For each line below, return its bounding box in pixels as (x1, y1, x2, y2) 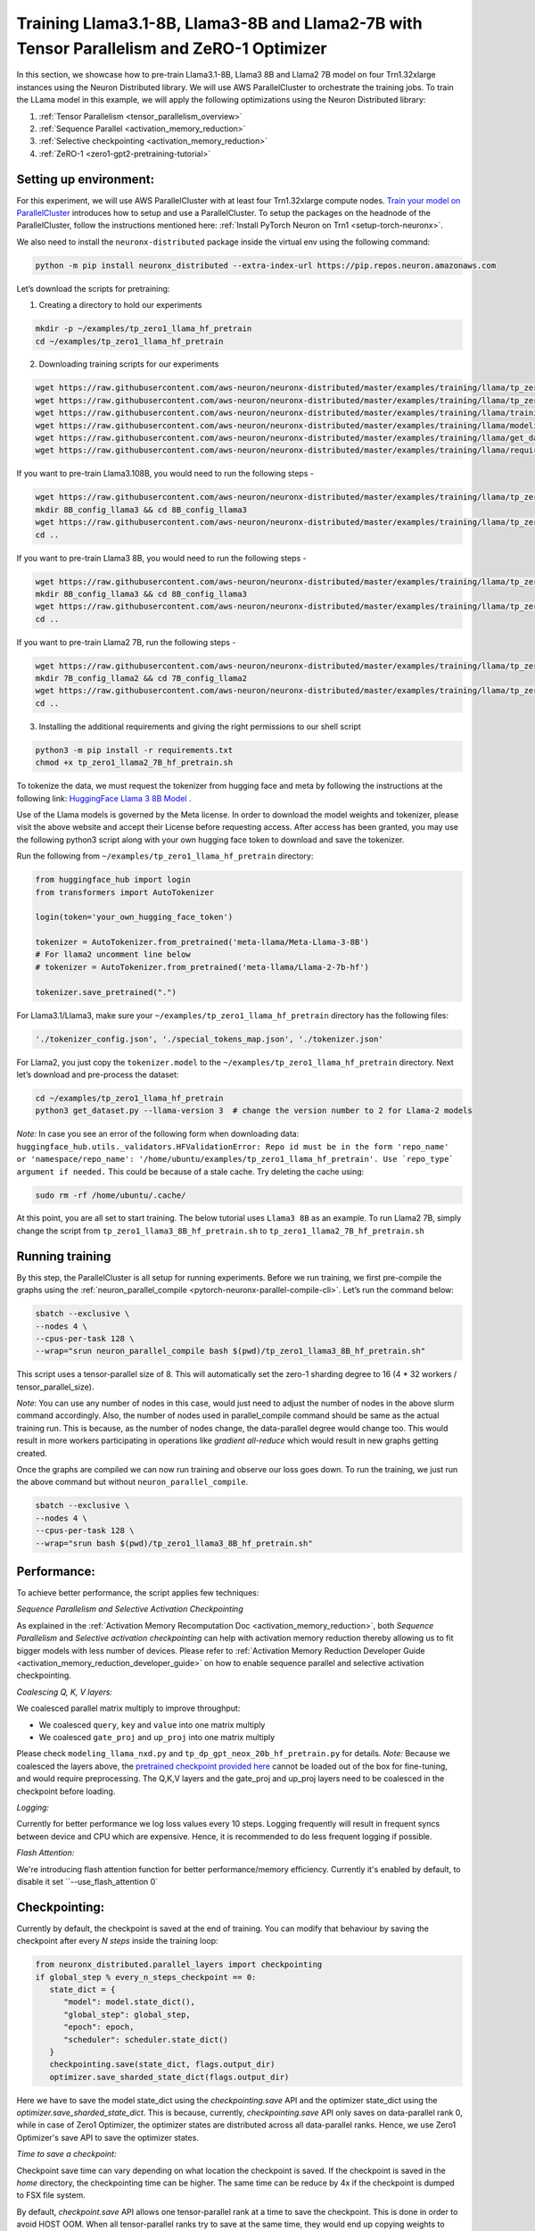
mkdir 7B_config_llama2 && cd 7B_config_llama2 (35, 674, 247, 684)
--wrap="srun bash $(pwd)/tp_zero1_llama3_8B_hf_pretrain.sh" (35, 1538, 313, 1548)
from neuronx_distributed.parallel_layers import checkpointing (35, 1960, 323, 1970)
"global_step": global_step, (63, 2009, 191, 2020)
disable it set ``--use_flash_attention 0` (16, 1876, 159, 1887)
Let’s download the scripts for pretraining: (16, 283, 170, 294)
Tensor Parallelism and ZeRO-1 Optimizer (16, 38, 327, 58)
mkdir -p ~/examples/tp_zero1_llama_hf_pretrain (35, 324, 252, 334)
